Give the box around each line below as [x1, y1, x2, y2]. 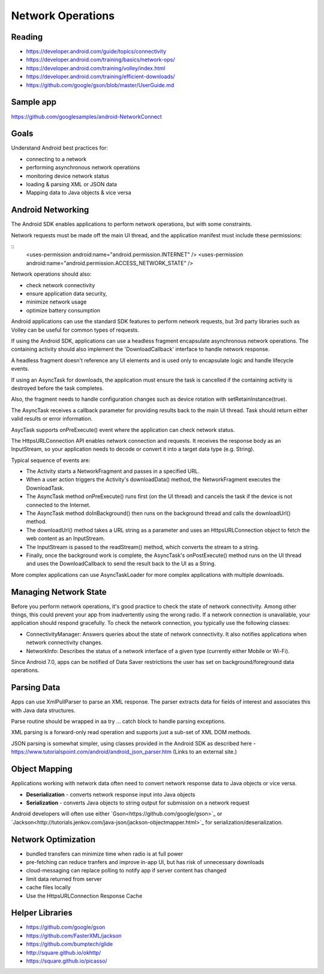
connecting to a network [26, 155, 87, 162]
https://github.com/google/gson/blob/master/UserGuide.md [26, 81, 175, 88]
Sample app [11, 97, 57, 108]
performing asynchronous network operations [26, 164, 140, 171]
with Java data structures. [11, 707, 76, 714]
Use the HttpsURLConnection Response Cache [26, 892, 143, 899]
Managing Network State [11, 586, 107, 597]
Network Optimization [11, 834, 96, 844]
